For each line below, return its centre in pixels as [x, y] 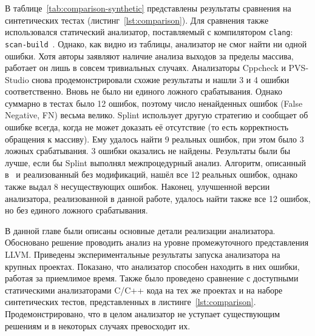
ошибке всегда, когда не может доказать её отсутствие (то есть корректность [147, 127]
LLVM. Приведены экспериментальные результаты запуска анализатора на [143, 254]
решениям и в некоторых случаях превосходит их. [98, 325]
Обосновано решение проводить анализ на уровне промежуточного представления [157, 242]
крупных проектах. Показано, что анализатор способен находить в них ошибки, [152, 266]
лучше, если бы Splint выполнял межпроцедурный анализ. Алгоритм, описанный [155, 162]
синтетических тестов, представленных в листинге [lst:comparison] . [130, 302]
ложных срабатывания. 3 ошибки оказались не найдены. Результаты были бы [148, 151]
